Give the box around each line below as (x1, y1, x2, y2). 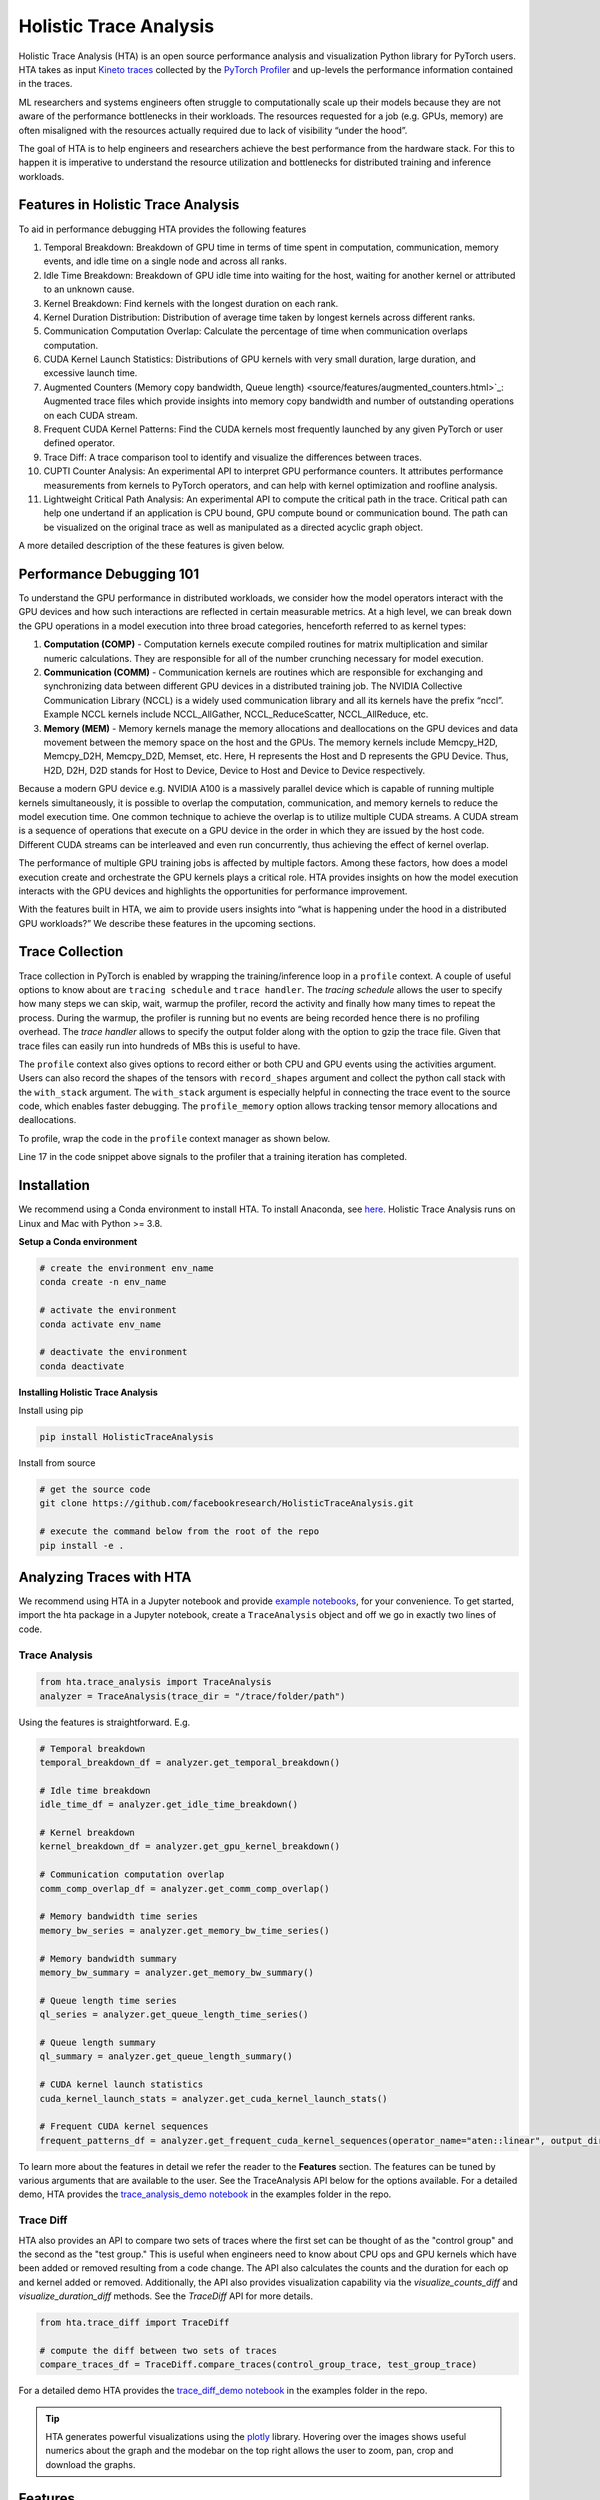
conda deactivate (39, 1360, 125, 1372)
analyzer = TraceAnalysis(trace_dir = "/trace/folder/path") (39, 1690, 346, 1702)
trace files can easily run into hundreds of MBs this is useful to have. (18, 1040, 301, 1052)
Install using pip (18, 1405, 84, 1417)
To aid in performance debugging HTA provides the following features (18, 223, 307, 235)
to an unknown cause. (43, 283, 135, 295)
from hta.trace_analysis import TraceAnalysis (39, 1676, 272, 1688)
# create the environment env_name (39, 1262, 214, 1274)
